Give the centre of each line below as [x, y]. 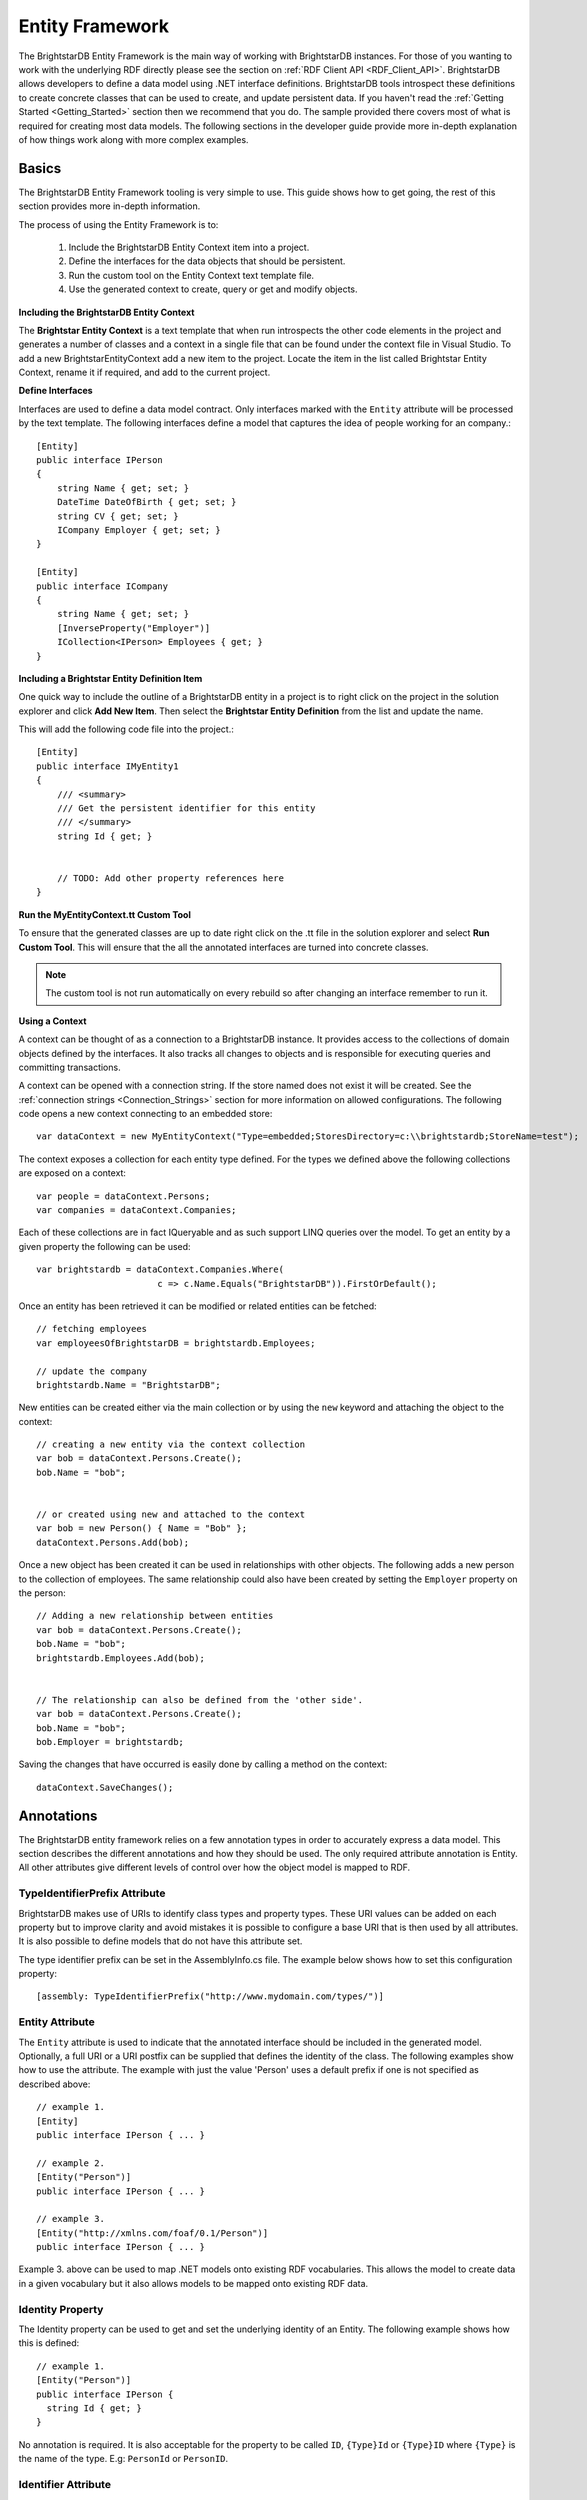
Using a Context [52, 1021]
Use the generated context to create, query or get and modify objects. [213, 289]
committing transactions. [69, 1067]
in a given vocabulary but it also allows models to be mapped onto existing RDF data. [193, 2283]
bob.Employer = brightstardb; [110, 1741]
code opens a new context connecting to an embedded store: [145, 1114]
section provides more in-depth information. [109, 206]
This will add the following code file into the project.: [126, 729]
